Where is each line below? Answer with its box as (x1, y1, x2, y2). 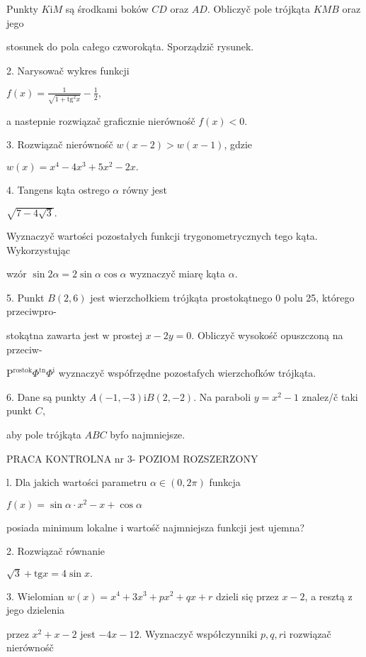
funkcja (209, 475, 241, 490)
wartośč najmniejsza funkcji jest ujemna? (127, 519, 305, 534)
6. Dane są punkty (6, 389, 86, 404)
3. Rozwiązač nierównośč (6, 137, 113, 152)
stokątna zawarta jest (6, 327, 99, 342)
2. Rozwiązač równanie (6, 543, 105, 558)
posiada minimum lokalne (6, 519, 118, 534)
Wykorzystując (6, 242, 70, 257)
